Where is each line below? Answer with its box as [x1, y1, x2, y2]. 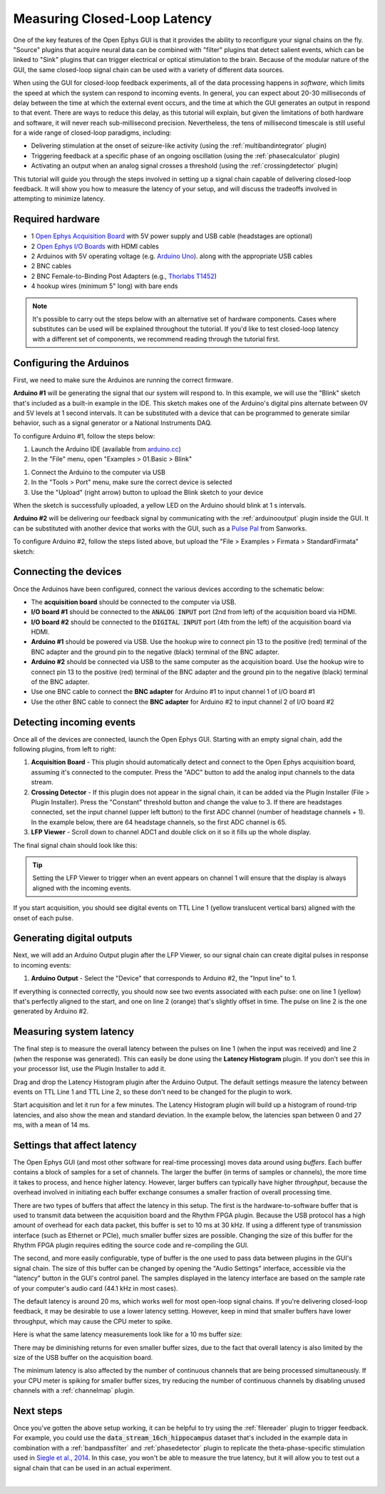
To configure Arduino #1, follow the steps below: [13, 431, 155, 440]
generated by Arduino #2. [13, 1007, 89, 1015]
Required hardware [13, 213, 100, 225]
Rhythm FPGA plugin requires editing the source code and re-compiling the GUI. [13, 1241, 249, 1249]
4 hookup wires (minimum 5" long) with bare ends [31, 282, 178, 290]
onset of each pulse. [13, 914, 74, 922]
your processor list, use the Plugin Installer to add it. [13, 1065, 167, 1073]
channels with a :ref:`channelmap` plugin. [13, 1386, 135, 1395]
